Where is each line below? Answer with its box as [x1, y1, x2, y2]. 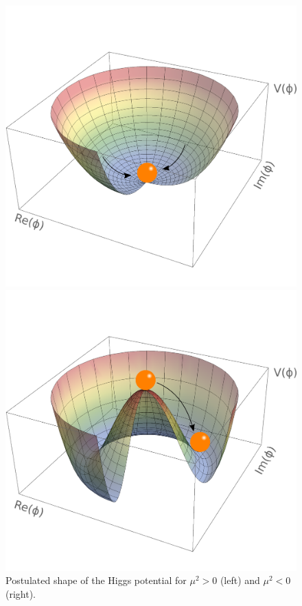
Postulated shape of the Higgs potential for [5, 573, 187, 587]
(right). [5, 586, 36, 601]
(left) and [220, 573, 260, 587]
